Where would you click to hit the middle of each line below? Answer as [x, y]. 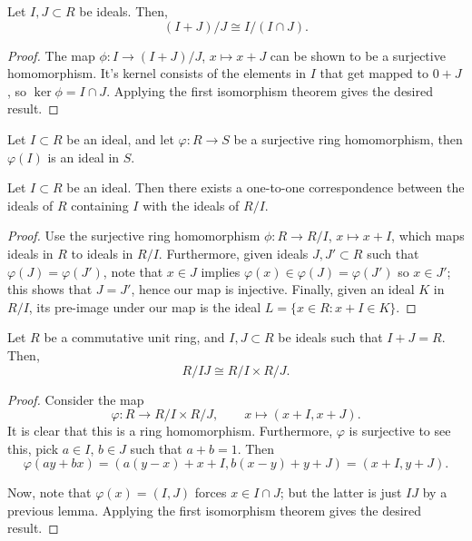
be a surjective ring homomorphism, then [348, 138]
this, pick [33, 448]
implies [221, 271]
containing [100, 205]
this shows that [50, 289]
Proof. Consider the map [76, 399]
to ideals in [102, 253]
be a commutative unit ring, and [134, 337]
